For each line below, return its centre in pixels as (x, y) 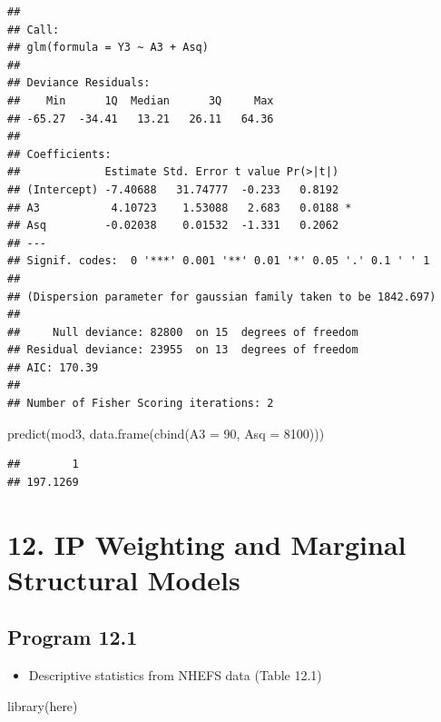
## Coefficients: (59, 154)
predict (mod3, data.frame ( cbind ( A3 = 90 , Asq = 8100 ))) (166, 433)
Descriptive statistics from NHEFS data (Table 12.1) (175, 675)
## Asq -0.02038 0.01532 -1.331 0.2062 (173, 226)
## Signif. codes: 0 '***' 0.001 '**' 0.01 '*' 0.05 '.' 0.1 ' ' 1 (219, 261)
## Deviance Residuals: (79, 83)
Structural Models (124, 579)
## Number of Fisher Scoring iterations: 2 (141, 404)
